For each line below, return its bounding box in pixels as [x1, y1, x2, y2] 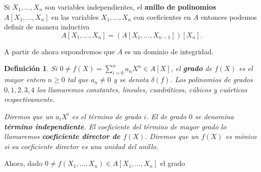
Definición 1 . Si [4, 63, 57, 74]
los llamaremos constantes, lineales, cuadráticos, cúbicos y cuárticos [36, 84, 247, 94]
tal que [67, 74, 89, 85]
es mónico [225, 131, 256, 142]
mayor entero [4, 74, 46, 85]
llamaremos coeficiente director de [4, 131, 121, 142]
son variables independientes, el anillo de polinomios [45, 2, 216, 12]
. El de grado [146, 111, 187, 121]
